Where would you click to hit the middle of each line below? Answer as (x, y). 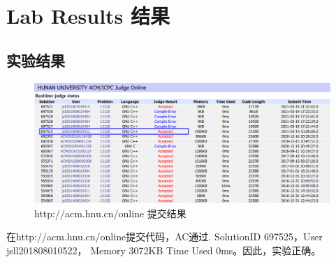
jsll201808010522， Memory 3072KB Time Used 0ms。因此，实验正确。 (164, 250)
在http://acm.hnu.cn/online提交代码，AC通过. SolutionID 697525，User (165, 236)
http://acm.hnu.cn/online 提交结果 (110, 213)
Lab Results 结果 (88, 16)
